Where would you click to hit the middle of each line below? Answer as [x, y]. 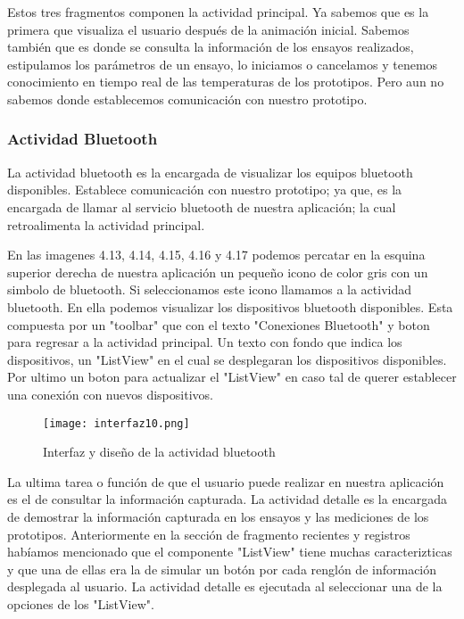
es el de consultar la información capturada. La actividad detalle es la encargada [227, 499]
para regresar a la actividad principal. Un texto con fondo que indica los [205, 342]
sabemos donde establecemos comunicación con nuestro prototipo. [187, 99]
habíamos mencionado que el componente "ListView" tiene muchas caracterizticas [230, 552]
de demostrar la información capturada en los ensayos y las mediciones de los [218, 516]
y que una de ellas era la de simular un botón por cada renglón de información [222, 569]
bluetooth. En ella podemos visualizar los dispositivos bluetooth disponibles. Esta [230, 306]
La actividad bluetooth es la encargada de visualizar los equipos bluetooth [210, 172]
